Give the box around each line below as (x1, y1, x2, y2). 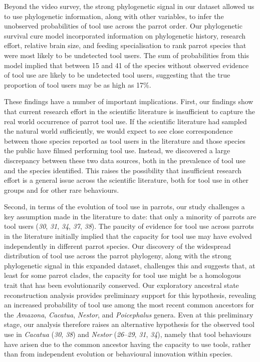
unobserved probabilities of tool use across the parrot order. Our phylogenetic (4, 21, 242, 31)
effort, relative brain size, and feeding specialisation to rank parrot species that (4, 40, 246, 51)
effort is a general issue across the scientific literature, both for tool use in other (4, 175, 249, 185)
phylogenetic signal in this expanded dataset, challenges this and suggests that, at (4, 260, 255, 270)
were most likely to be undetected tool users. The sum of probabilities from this (4, 50, 249, 60)
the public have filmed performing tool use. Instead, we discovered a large (4, 145, 230, 156)
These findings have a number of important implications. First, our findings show (4, 96, 253, 107)
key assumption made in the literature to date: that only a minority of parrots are (4, 211, 256, 221)
